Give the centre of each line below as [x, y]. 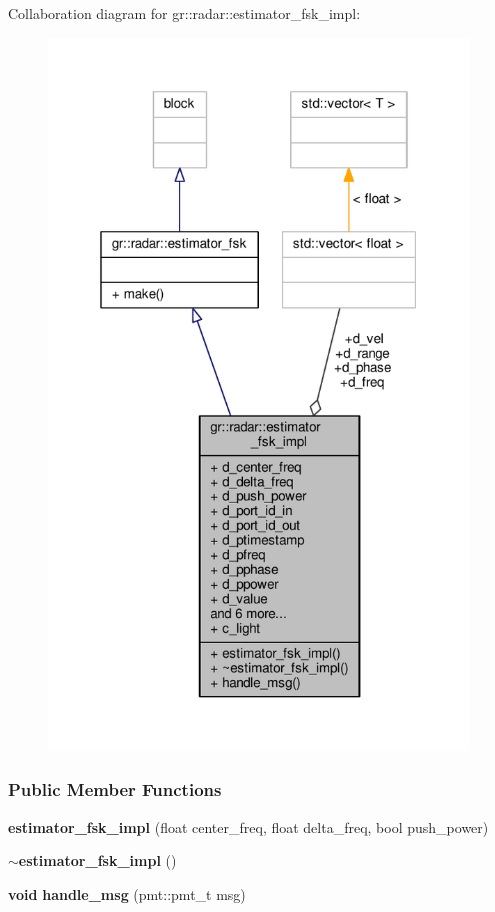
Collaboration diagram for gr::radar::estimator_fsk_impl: [184, 13]
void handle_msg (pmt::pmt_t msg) [127, 893]
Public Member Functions [115, 789]
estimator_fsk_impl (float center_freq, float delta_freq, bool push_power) [248, 826]
